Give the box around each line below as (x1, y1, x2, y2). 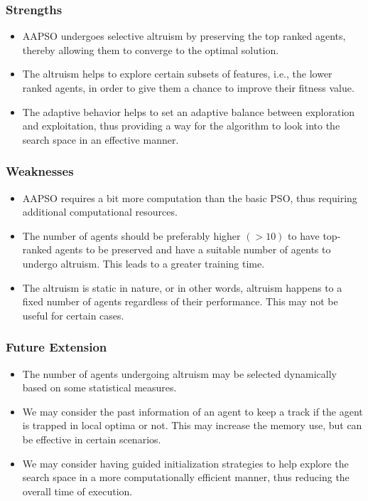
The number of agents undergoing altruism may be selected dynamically (22, 366, 337, 381)
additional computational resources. (22, 204, 178, 219)
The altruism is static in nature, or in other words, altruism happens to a (22, 280, 342, 295)
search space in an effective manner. (22, 132, 179, 147)
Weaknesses (6, 162, 74, 180)
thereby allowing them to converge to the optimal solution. (22, 42, 279, 57)
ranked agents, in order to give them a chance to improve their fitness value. (22, 80, 355, 95)
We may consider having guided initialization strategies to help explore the (22, 455, 349, 470)
